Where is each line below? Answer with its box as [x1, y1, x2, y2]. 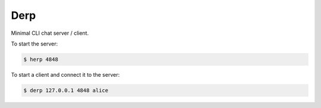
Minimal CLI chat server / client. [11, 30, 89, 37]
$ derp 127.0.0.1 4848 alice [23, 87, 109, 94]
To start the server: [11, 40, 58, 47]
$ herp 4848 [23, 56, 59, 63]
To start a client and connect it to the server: [11, 71, 120, 78]
